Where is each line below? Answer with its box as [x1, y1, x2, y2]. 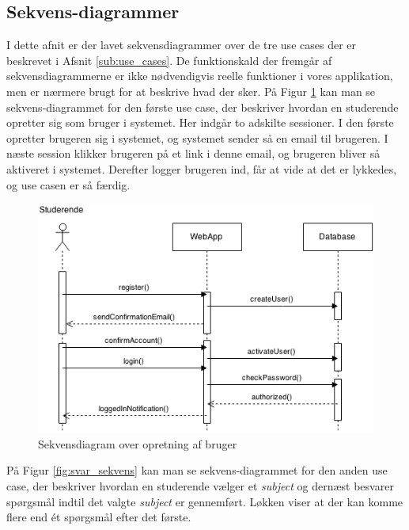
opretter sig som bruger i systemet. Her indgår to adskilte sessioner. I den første [6, 114, 394, 131]
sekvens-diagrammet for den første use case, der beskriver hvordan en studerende [6, 98, 399, 115]
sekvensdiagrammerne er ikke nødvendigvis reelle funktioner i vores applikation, [6, 67, 393, 84]
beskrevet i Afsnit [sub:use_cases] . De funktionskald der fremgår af [6, 51, 332, 68]
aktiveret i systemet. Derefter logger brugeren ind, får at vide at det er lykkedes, [6, 160, 397, 177]
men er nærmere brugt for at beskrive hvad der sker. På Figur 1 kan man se [6, 82, 376, 99]
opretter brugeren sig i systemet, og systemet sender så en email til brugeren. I [6, 129, 388, 146]
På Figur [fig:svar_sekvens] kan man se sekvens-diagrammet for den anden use [6, 462, 388, 479]
